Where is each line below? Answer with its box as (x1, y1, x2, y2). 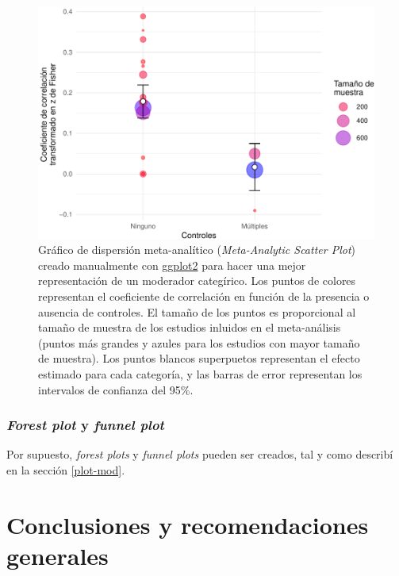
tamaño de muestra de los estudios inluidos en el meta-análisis (38, 319, 341, 336)
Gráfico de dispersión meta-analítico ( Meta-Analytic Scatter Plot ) (38, 241, 355, 258)
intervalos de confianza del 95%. (38, 381, 194, 397)
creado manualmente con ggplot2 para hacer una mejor (38, 256, 306, 273)
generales (6, 539, 109, 571)
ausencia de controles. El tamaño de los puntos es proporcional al (38, 303, 356, 320)
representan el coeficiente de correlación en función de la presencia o (38, 287, 370, 304)
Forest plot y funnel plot (6, 415, 164, 435)
